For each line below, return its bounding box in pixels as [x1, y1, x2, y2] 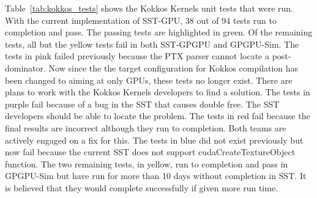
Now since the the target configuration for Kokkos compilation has [48, 61, 299, 74]
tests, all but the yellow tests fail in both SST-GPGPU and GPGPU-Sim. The [5, 37, 299, 50]
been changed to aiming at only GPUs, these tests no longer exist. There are [5, 73, 293, 86]
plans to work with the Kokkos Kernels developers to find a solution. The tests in [5, 86, 310, 98]
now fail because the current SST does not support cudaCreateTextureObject [5, 145, 296, 158]
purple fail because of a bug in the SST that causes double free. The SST [5, 97, 280, 110]
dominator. [5, 61, 46, 74]
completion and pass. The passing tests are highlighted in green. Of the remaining [5, 26, 313, 38]
